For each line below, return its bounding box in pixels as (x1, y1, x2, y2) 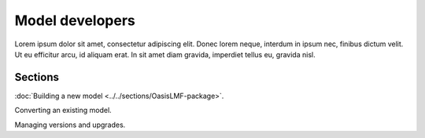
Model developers (14, 12, 135, 29)
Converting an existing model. (14, 106, 112, 115)
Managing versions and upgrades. (14, 120, 126, 129)
